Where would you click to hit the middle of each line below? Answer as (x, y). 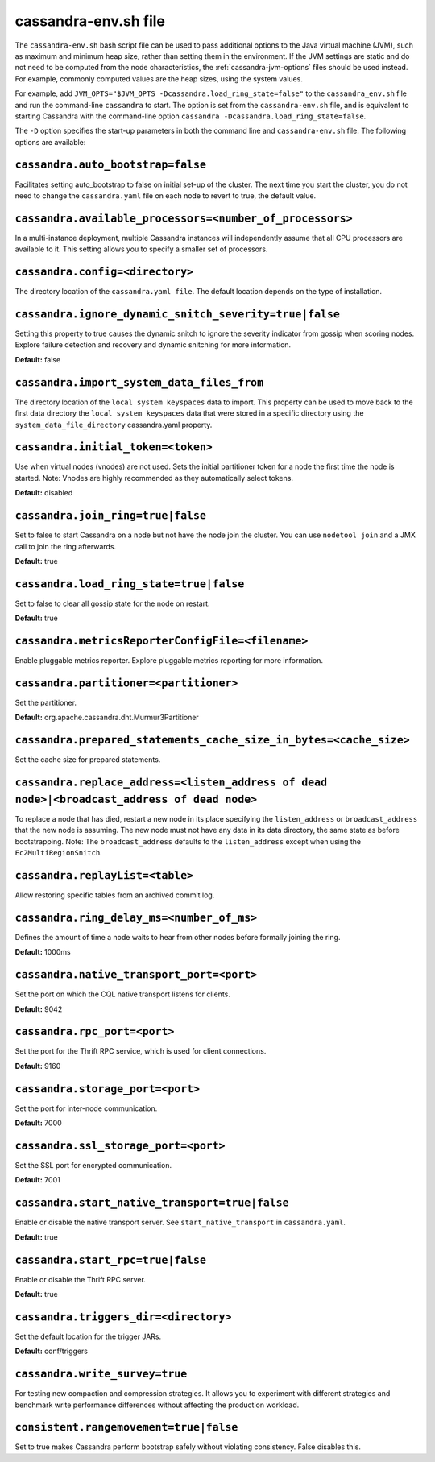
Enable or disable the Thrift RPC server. (81, 1279)
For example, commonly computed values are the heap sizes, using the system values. (159, 79)
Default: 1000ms (43, 952)
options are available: (50, 142)
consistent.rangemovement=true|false (126, 1427)
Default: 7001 (37, 1180)
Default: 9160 (38, 1066)
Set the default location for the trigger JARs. (88, 1336)
